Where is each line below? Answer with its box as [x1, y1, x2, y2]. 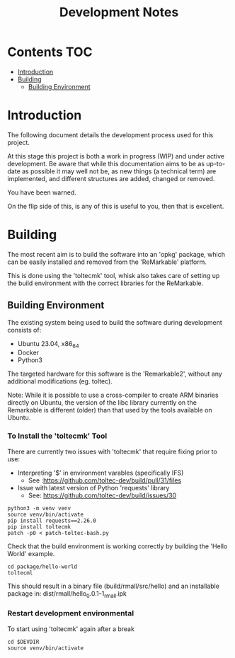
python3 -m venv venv [7, 504, 71, 512]
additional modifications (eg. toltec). [7, 377, 113, 386]
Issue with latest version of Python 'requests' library [17, 483, 170, 492]
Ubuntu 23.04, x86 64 [17, 339, 79, 350]
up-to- [206, 159, 225, 168]
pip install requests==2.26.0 [7, 517, 97, 524]
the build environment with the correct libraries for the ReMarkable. [7, 279, 204, 287]
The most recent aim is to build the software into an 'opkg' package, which [7, 250, 225, 258]
